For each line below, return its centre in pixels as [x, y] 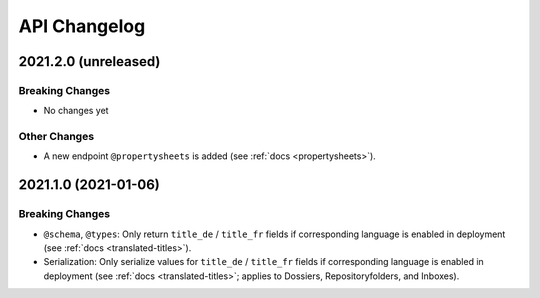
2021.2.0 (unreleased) [89, 61]
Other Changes [56, 137]
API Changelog [82, 26]
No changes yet [76, 111]
